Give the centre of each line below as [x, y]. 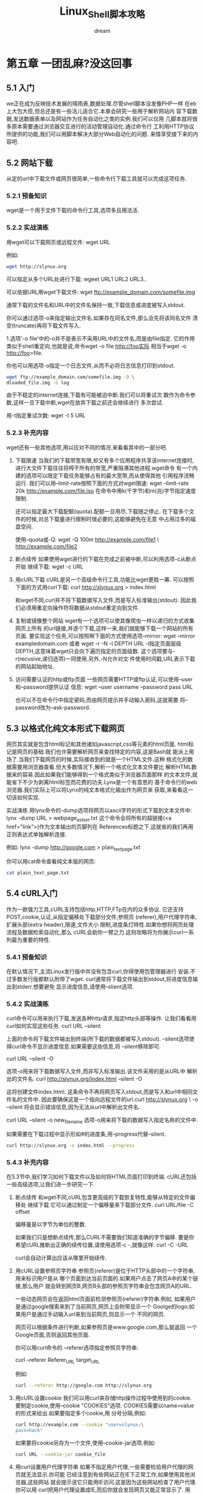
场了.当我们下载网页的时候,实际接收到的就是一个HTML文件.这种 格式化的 [97, 759]
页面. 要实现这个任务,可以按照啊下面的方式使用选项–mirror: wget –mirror [105, 635]
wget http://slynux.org [37, 266]
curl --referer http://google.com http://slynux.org [83, 1386]
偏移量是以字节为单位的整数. [51, 1224]
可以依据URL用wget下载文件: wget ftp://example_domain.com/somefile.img [101, 292]
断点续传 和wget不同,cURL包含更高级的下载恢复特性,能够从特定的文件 [102, 1197]
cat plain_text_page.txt [38, 873]
